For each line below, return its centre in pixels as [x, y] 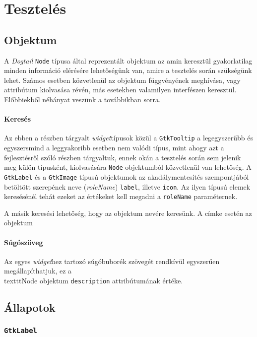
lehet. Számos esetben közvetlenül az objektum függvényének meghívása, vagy [122, 80]
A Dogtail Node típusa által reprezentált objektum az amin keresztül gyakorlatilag [128, 60]
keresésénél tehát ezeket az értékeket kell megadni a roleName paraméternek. [121, 196]
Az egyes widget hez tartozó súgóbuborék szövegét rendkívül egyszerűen [112, 261]
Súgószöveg [24, 242]
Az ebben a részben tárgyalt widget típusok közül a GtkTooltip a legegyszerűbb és [128, 138]
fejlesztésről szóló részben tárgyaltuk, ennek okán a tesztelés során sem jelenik [123, 157]
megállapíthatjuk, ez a [38, 271]
